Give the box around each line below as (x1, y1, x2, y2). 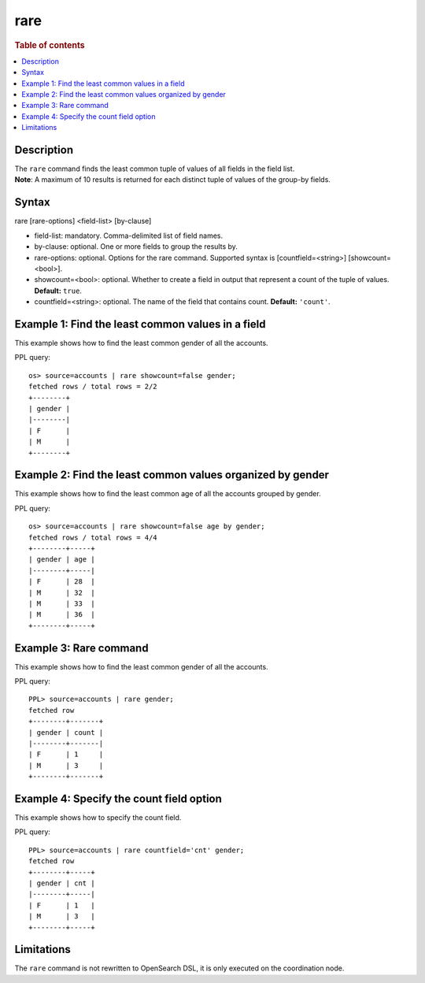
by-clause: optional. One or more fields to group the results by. (34, 242, 238, 251)
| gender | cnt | (28, 879, 95, 888)
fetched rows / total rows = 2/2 (28, 382, 157, 391)
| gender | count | (28, 728, 104, 736)
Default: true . (34, 286, 83, 295)
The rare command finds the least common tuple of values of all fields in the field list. (14, 164, 295, 173)
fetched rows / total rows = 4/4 (28, 532, 157, 542)
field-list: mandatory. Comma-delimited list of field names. (34, 231, 224, 240)
